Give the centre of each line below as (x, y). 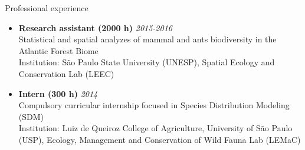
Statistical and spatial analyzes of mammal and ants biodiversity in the (147, 39)
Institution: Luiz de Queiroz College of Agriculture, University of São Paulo (155, 128)
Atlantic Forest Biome (58, 50)
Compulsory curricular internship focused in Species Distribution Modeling (154, 105)
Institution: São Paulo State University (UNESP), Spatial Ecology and (147, 62)
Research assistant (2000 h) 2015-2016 (95, 27)
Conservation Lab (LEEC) (66, 73)
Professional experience (47, 8)
